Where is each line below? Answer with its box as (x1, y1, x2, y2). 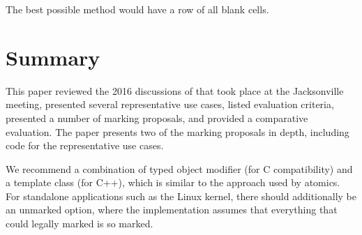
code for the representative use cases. (6, 138, 164, 153)
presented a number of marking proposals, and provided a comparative (6, 110, 308, 125)
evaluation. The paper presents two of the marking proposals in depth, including (6, 124, 349, 139)
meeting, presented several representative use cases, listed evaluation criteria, (6, 97, 334, 112)
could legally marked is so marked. (6, 216, 153, 231)
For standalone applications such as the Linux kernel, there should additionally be (6, 188, 357, 203)
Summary (6, 43, 100, 71)
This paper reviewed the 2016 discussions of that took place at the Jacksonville (6, 83, 344, 98)
